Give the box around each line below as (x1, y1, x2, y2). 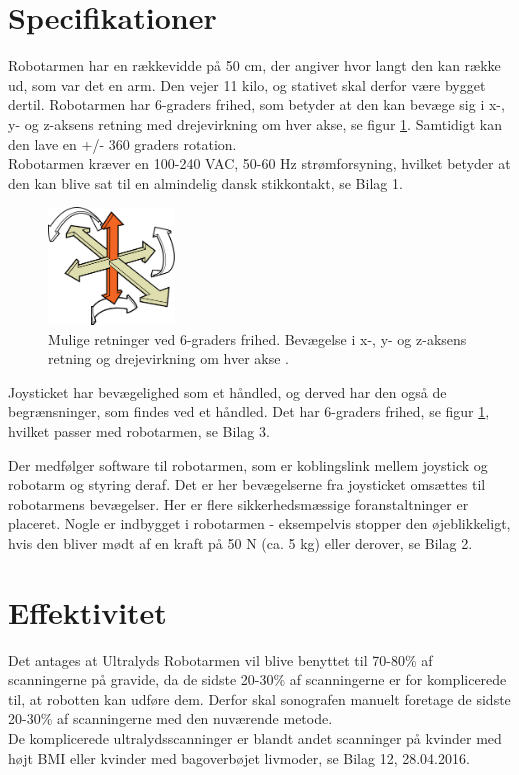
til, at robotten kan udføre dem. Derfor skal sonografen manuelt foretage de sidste (8, 688, 511, 709)
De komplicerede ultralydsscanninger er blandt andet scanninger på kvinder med (8, 728, 502, 748)
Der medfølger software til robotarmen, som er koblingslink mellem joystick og (8, 454, 488, 475)
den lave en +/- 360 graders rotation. (8, 133, 237, 154)
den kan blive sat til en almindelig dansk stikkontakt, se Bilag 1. (8, 172, 403, 193)
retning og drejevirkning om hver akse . (48, 348, 289, 369)
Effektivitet (8, 591, 167, 632)
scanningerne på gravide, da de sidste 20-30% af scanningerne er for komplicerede (8, 669, 507, 690)
